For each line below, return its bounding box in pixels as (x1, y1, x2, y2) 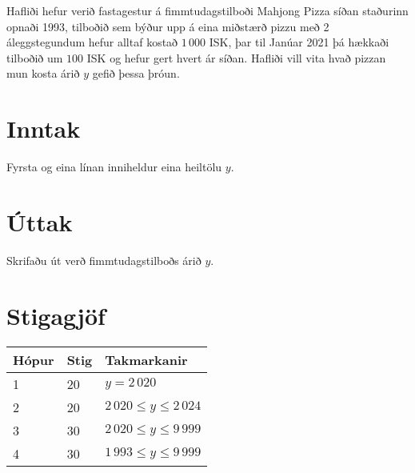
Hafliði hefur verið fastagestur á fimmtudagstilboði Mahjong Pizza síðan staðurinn (6, 2, 409, 18)
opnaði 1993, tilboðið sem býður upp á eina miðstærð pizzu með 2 (6, 18, 329, 34)
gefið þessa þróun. (92, 65, 180, 82)
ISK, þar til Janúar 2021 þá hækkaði (209, 34, 389, 50)
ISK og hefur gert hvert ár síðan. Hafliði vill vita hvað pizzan (86, 49, 386, 66)
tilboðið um (6, 49, 63, 66)
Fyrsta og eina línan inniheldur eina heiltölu (6, 158, 222, 175)
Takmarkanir (105, 350, 188, 369)
